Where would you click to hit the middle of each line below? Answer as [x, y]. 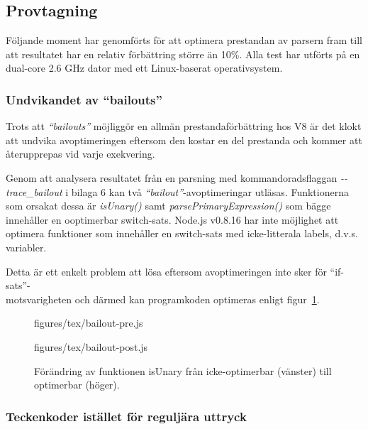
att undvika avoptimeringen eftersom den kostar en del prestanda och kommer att [184, 140]
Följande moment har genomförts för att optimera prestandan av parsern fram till [184, 40]
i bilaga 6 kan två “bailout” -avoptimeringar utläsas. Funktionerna [207, 191]
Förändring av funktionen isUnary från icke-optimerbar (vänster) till [183, 370]
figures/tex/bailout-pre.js [89, 323]
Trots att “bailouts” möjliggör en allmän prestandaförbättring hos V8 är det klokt [184, 126]
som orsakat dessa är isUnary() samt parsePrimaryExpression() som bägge [168, 206]
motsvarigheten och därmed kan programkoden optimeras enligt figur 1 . [163, 299]
